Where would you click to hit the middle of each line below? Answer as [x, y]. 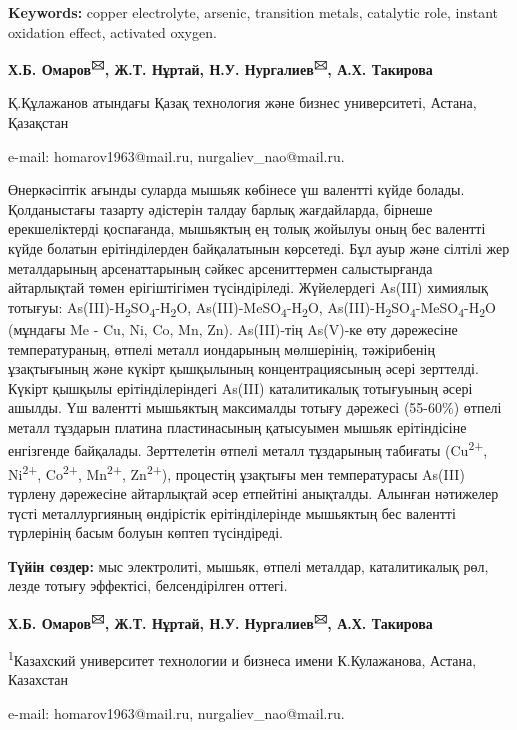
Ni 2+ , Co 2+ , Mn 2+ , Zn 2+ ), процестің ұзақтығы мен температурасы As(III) [236, 472]
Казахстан [38, 679]
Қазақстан [38, 122]
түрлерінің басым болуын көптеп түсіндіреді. [145, 532]
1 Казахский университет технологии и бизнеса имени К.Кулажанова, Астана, [242, 658]
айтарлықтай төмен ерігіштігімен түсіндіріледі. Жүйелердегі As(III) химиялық [248, 287]
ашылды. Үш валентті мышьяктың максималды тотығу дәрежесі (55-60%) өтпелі [255, 407]
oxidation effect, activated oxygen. [112, 31]
